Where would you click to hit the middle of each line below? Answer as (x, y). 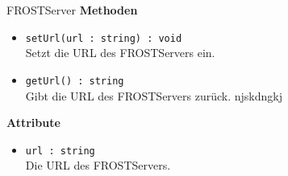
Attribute (33, 123)
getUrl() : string (75, 81)
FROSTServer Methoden (72, 10)
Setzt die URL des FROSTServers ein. (120, 53)
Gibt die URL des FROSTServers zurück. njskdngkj (154, 95)
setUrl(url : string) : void (104, 38)
